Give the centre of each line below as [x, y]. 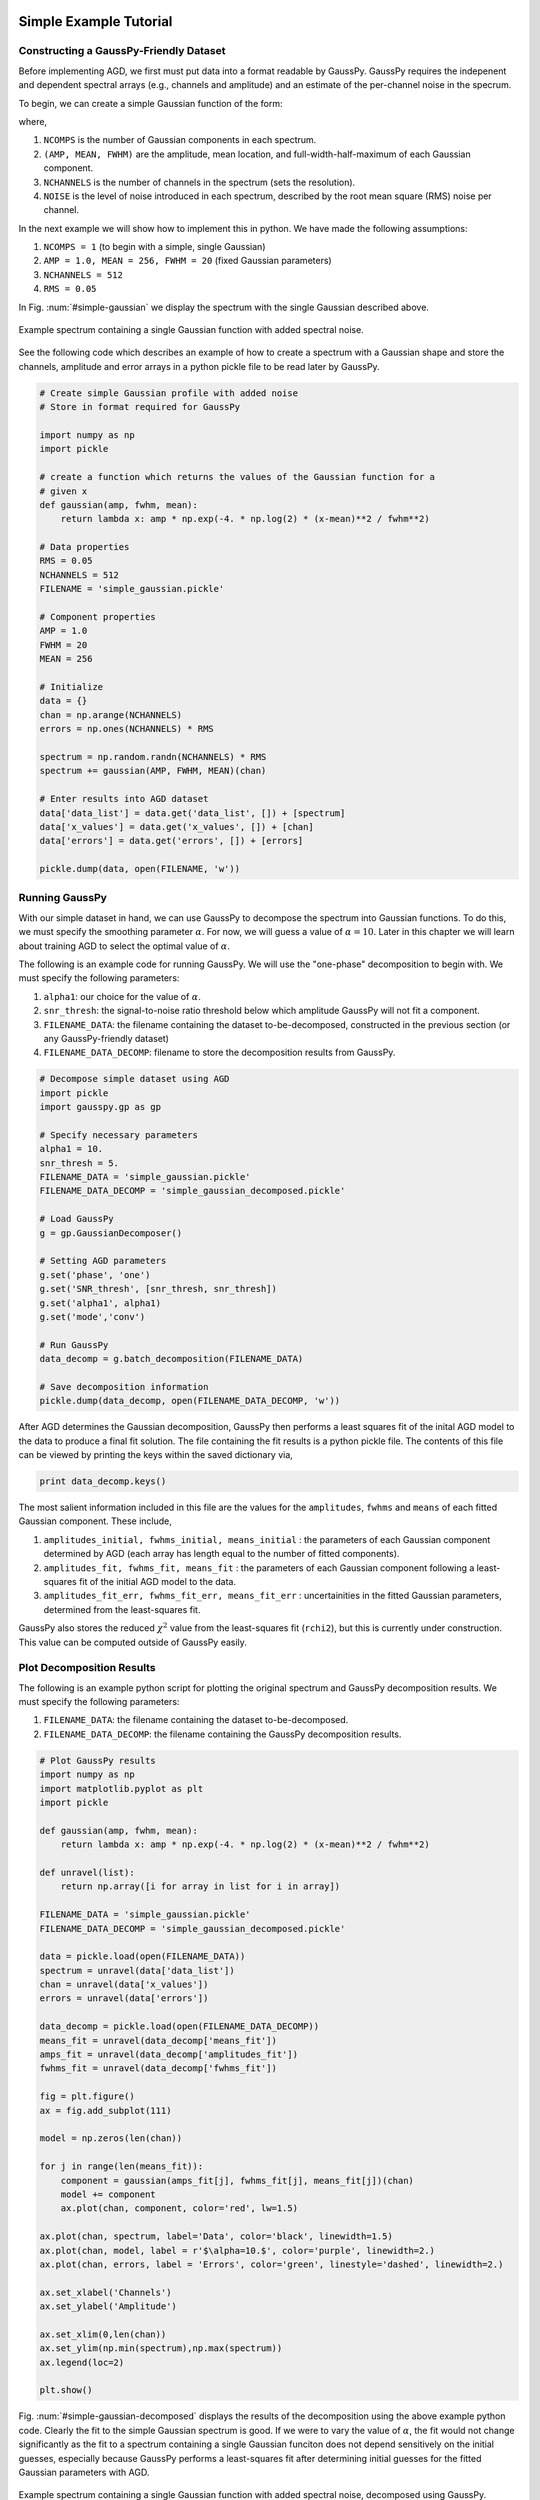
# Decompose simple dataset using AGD [134, 1079]
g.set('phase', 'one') [95, 1274]
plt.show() [66, 2390]
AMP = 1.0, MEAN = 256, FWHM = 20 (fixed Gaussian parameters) [187, 261]
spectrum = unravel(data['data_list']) [137, 1970]
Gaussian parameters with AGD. [84, 2472]
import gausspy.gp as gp [100, 1107]
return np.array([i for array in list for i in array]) [200, 1886]
